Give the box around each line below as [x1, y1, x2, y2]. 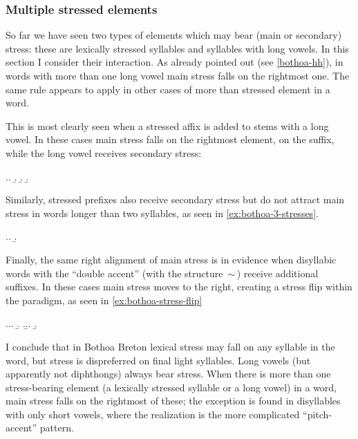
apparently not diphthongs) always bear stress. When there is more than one [6, 366, 331, 381]
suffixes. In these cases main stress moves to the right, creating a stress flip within [6, 279, 352, 294]
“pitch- [303, 407, 332, 421]
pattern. [39, 420, 74, 435]
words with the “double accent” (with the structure [6, 265, 223, 280]
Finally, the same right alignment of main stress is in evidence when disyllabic [6, 252, 337, 266]
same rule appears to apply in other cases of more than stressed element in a [6, 82, 330, 96]
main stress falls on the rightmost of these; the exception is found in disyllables [6, 393, 341, 408]
